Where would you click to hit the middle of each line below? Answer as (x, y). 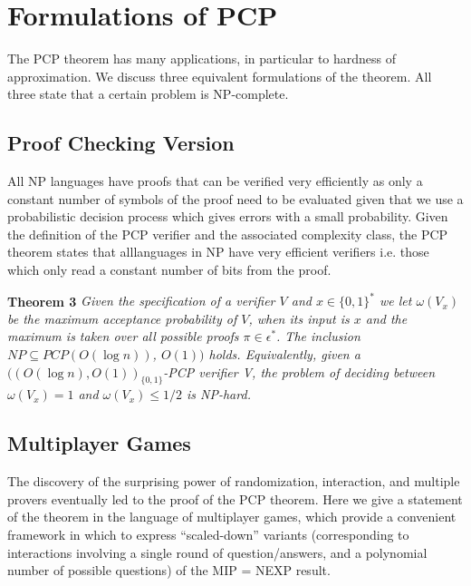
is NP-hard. (219, 394)
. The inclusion (318, 336)
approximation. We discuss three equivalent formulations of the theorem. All (220, 76)
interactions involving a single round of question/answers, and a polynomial (217, 552)
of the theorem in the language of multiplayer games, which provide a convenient (232, 517)
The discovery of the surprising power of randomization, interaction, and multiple (234, 481)
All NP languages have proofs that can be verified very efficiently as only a (215, 181)
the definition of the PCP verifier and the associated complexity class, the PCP (228, 234)
